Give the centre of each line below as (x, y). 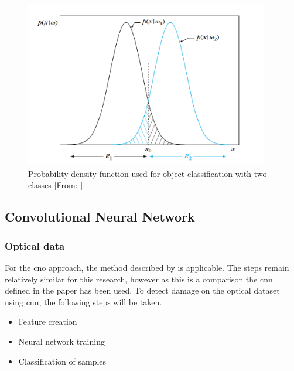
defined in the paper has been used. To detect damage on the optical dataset (142, 290)
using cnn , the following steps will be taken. (83, 302)
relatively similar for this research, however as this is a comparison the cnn (139, 279)
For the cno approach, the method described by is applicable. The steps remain (147, 268)
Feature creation (48, 321)
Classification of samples (62, 361)
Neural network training (61, 341)
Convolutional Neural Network (100, 217)
